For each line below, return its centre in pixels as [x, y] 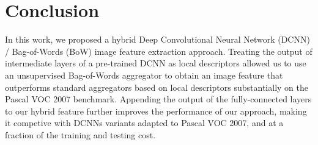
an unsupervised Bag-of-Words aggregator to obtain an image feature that [144, 75]
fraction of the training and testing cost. [80, 134]
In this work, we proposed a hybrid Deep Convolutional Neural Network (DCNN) [157, 39]
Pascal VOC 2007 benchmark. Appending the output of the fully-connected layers [158, 99]
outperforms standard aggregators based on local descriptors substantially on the [157, 87]
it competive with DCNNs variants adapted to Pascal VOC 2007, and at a [144, 123]
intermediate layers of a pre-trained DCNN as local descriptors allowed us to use [156, 63]
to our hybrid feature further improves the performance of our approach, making [156, 111]
